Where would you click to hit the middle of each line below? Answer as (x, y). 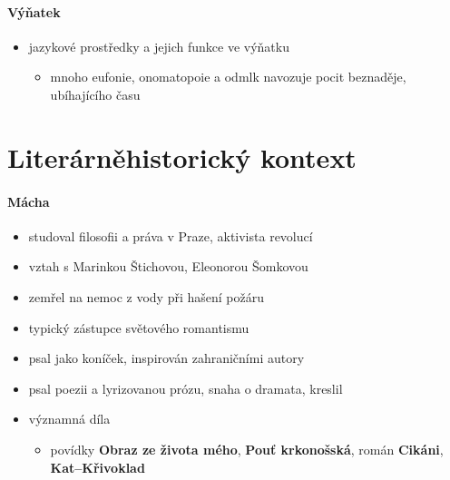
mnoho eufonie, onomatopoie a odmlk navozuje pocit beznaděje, (228, 77)
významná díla (69, 419)
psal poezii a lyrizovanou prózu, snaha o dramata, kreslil (186, 388)
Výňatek (34, 11)
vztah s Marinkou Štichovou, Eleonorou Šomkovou (168, 266)
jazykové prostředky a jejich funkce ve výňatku (159, 46)
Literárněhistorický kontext (182, 157)
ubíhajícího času (95, 94)
